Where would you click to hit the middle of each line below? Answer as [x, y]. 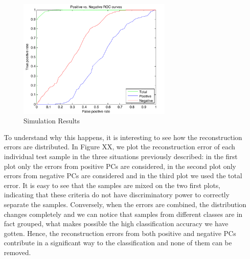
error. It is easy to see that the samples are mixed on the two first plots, [112, 185]
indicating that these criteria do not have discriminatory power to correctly [117, 195]
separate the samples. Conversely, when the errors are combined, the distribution [125, 204]
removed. [17, 252]
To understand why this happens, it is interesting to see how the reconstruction [123, 137]
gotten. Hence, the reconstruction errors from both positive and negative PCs [120, 233]
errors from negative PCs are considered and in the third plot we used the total [123, 176]
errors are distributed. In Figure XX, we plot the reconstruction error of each [120, 147]
